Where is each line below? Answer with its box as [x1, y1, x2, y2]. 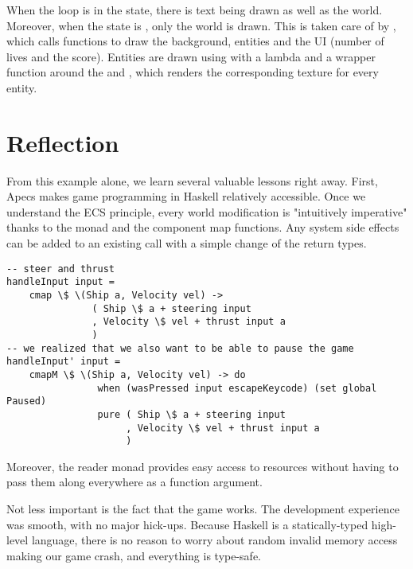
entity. [6, 79, 37, 95]
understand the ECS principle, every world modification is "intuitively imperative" [6, 203, 407, 220]
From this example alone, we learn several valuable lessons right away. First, [6, 172, 378, 189]
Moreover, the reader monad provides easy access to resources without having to [6, 458, 399, 474]
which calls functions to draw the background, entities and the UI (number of [6, 33, 384, 49]
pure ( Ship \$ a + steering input [97, 408, 286, 420]
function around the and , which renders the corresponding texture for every [6, 64, 379, 80]
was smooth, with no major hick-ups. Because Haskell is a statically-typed [6, 516, 368, 532]
